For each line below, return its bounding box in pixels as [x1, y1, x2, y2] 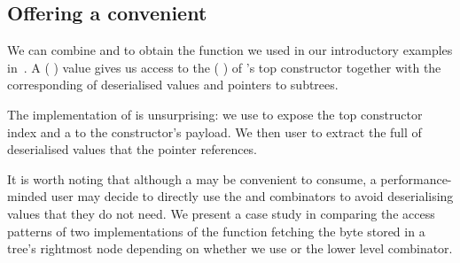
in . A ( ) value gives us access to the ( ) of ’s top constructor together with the [7, 58, 441, 76]
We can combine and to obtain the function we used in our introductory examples [7, 41, 453, 59]
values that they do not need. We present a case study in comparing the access [7, 204, 435, 222]
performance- [380, 169, 452, 188]
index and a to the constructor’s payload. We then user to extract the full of [7, 122, 422, 141]
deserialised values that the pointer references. [7, 140, 258, 159]
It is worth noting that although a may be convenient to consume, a [7, 169, 377, 188]
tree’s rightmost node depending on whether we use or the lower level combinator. [7, 239, 453, 258]
